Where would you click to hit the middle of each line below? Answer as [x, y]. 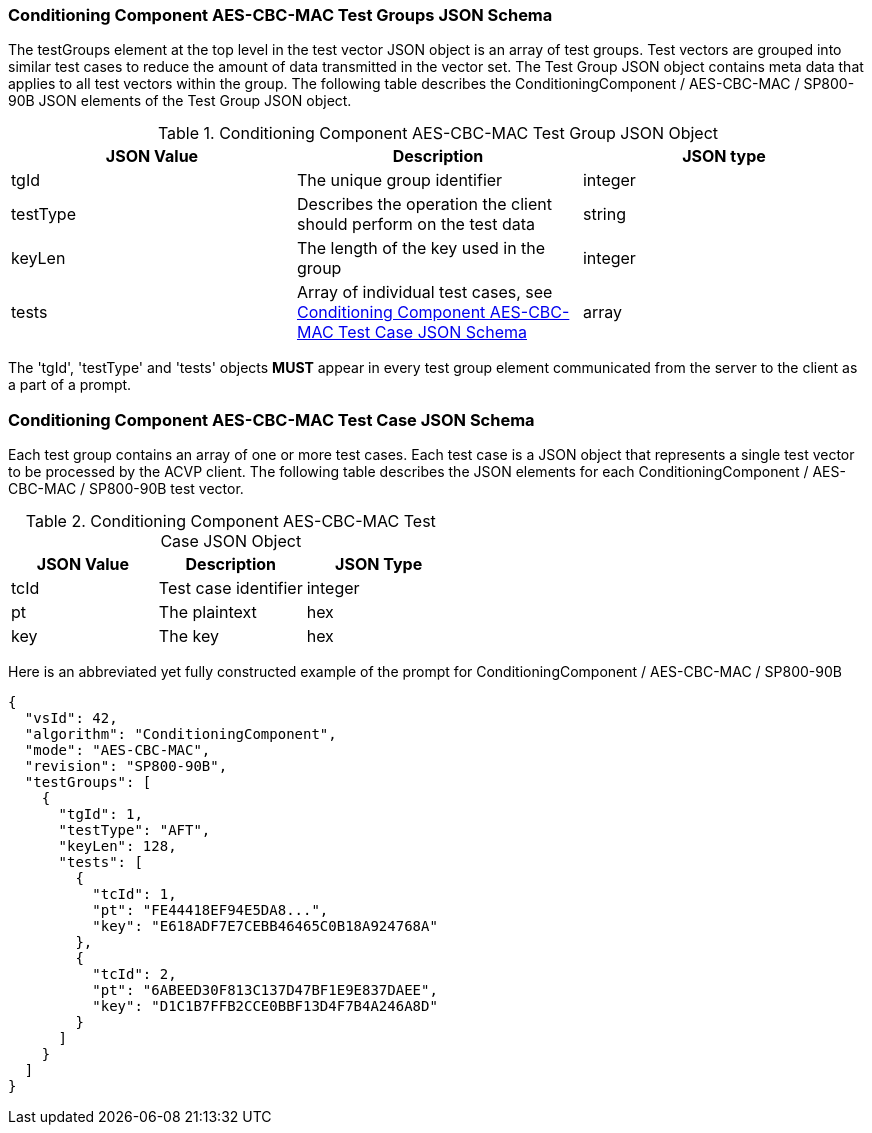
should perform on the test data [416, 224]
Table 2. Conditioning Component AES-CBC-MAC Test [230, 521]
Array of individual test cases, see [424, 292]
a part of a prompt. [70, 385]
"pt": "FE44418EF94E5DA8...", [210, 910]
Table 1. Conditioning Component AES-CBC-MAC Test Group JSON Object [438, 133]
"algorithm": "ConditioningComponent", [180, 734]
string [604, 214]
